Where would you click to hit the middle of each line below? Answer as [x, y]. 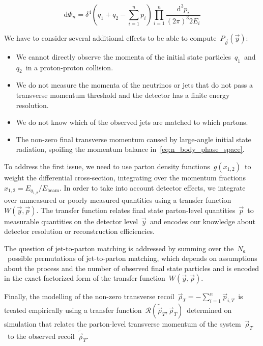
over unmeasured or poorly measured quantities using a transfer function [118, 199]
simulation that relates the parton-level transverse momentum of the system [123, 324]
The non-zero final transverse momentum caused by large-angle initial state [134, 139]
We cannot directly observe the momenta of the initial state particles [124, 56]
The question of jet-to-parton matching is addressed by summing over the [119, 248]
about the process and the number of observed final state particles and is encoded [132, 268]
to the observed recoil [41, 336]
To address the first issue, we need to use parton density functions [107, 166]
